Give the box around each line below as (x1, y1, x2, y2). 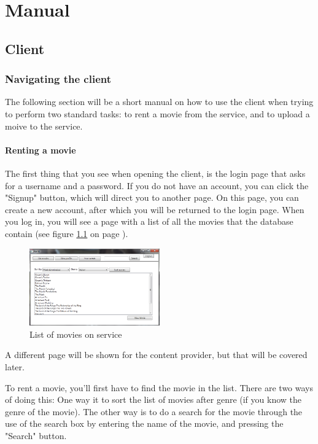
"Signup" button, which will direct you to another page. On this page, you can (5, 191, 299, 204)
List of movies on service (29, 327, 122, 340)
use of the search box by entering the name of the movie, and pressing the (5, 417, 284, 430)
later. (5, 360, 25, 373)
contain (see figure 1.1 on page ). (5, 227, 128, 240)
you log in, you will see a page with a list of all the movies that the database (5, 215, 293, 228)
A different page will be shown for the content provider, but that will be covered (5, 348, 308, 361)
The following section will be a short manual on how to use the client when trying (5, 95, 314, 108)
